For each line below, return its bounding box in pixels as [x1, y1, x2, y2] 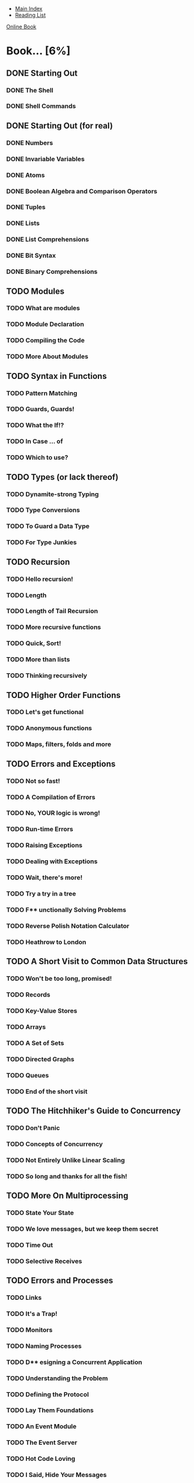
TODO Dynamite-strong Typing [6, 490, 99, 498]
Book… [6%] [6, 44, 71, 58]
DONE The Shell [6, 86, 53, 94]
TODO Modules [6, 286, 65, 296]
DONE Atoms [6, 171, 45, 179]
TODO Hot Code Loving [6, 1455, 76, 1463]
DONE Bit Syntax [6, 252, 56, 260]
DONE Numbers [6, 138, 53, 147]
